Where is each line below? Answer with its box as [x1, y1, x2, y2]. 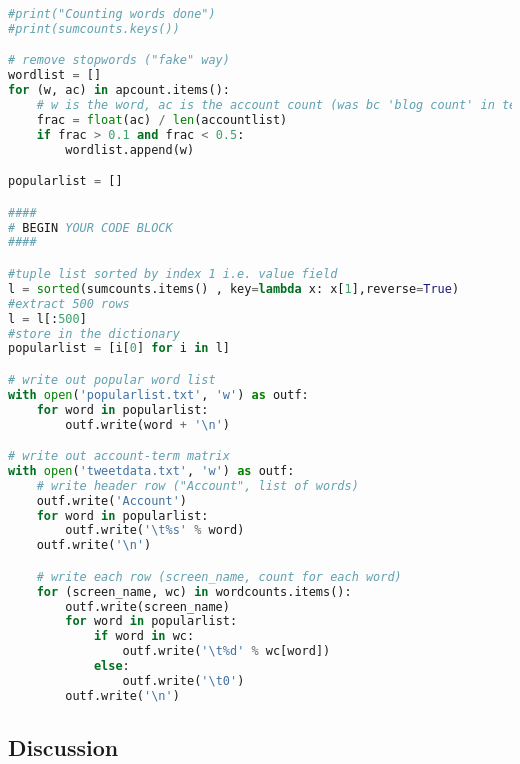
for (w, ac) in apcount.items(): [8, 83, 230, 98]
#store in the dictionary [8, 326, 180, 341]
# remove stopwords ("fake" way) [8, 53, 230, 68]
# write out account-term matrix [8, 449, 230, 464]
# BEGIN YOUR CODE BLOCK [8, 220, 173, 235]
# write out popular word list [8, 372, 216, 387]
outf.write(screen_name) [65, 599, 230, 614]
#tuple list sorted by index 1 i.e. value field [8, 267, 338, 281]
